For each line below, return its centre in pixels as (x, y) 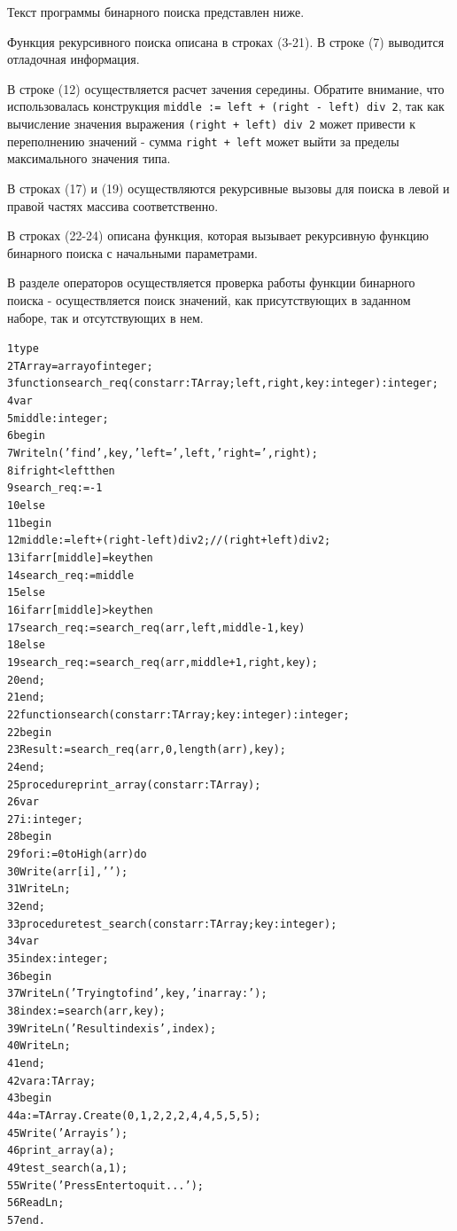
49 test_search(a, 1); (68, 1168)
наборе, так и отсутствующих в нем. (105, 317)
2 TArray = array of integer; (80, 366)
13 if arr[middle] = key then (80, 557)
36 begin (30, 976)
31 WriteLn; (39, 889)
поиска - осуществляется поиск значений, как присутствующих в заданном (209, 299)
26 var (23, 802)
